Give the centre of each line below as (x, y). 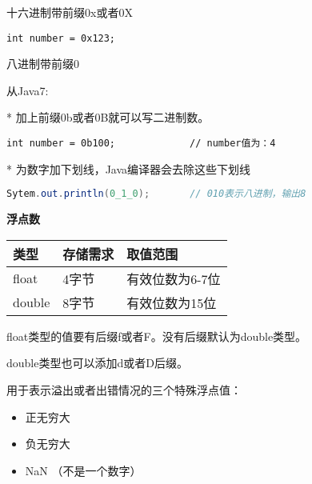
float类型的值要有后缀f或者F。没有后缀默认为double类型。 (157, 336)
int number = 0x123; (61, 38)
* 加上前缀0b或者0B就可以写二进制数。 (108, 117)
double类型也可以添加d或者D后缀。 (97, 363)
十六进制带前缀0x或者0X (70, 12)
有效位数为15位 (172, 302)
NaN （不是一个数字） (83, 470)
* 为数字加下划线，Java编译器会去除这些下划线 (129, 168)
